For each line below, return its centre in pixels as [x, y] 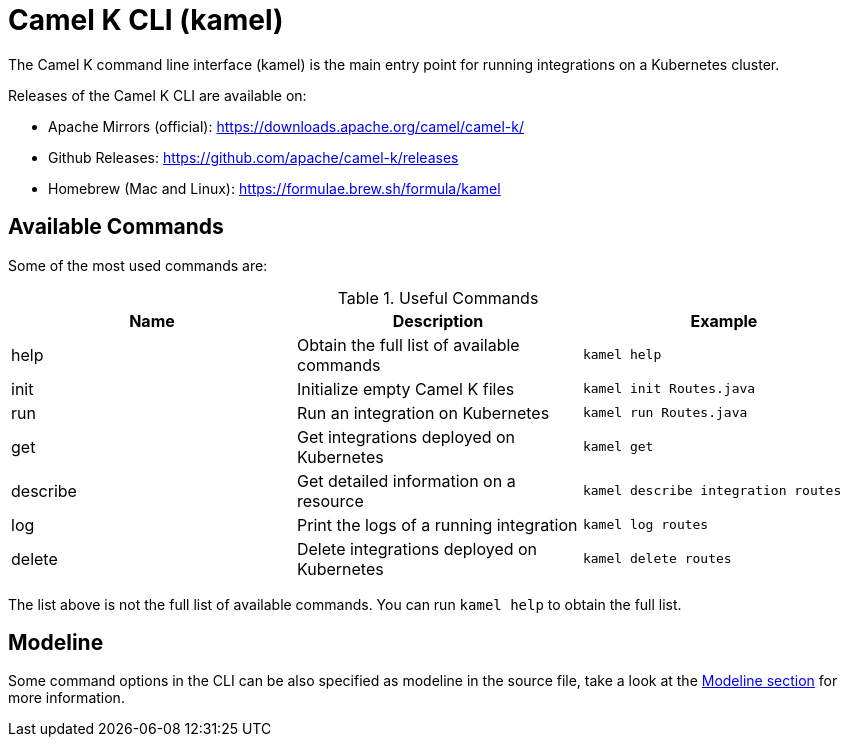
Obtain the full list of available [408, 344]
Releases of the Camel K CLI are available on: [157, 95]
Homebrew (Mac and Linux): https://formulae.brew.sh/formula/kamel [274, 188]
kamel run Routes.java [665, 413]
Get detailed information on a [406, 480]
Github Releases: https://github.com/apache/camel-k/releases [253, 157]
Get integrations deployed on [406, 436]
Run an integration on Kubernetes [423, 412]
